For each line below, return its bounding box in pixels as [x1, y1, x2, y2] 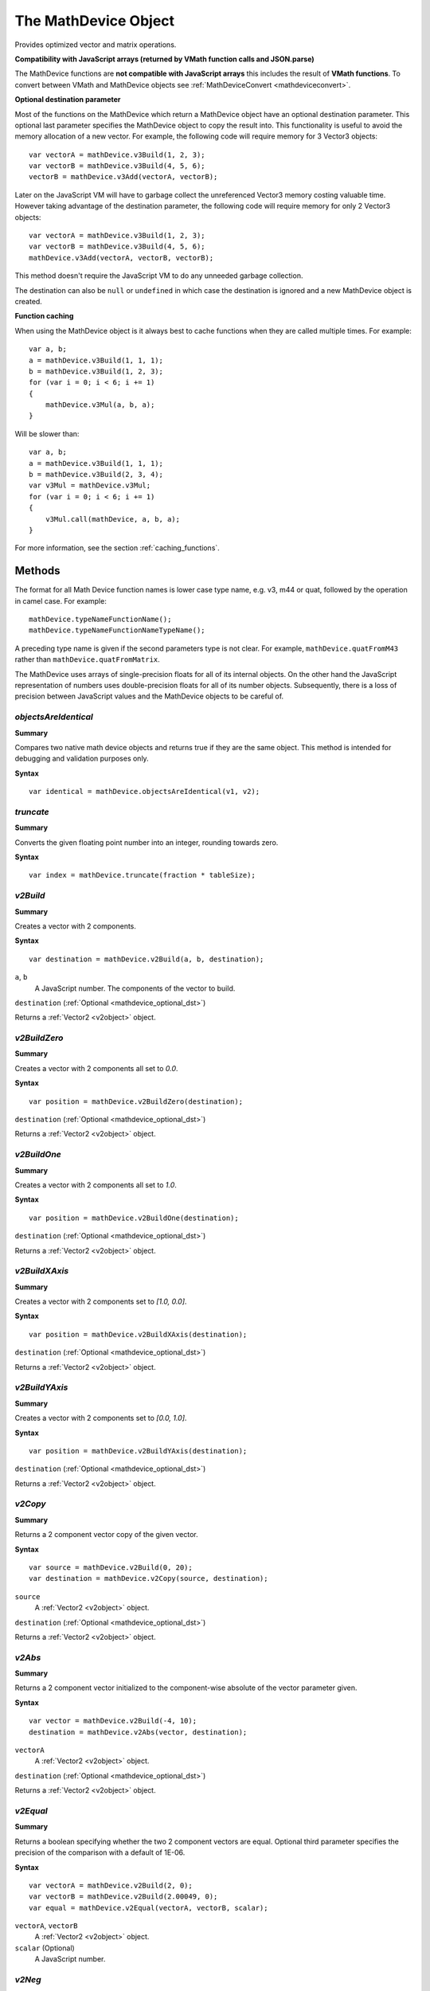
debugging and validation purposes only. [14, 753, 149, 764]
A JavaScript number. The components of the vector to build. [34, 984, 236, 993]
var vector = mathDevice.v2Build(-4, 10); [29, 1716, 197, 1726]
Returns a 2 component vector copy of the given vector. [14, 1530, 198, 1539]
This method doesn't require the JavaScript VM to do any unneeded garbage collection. [14, 271, 303, 280]
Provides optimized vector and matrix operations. [14, 40, 177, 49]
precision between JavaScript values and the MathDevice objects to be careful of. [14, 691, 284, 701]
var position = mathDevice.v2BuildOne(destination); [29, 1213, 239, 1222]
